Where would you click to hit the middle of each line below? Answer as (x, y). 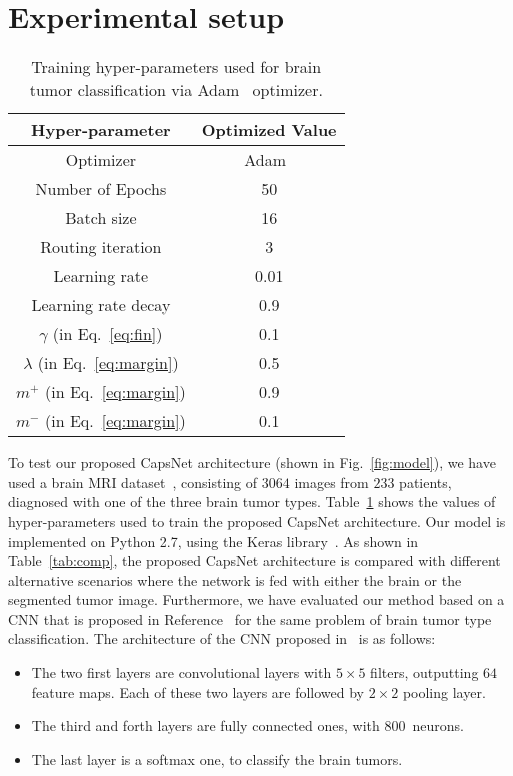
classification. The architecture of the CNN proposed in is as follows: (222, 638)
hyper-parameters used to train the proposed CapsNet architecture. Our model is (257, 520)
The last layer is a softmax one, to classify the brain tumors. (217, 758)
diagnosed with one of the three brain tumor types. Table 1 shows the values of (252, 501)
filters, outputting (424, 672)
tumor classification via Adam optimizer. (176, 90)
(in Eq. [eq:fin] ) (107, 334)
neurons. (438, 725)
